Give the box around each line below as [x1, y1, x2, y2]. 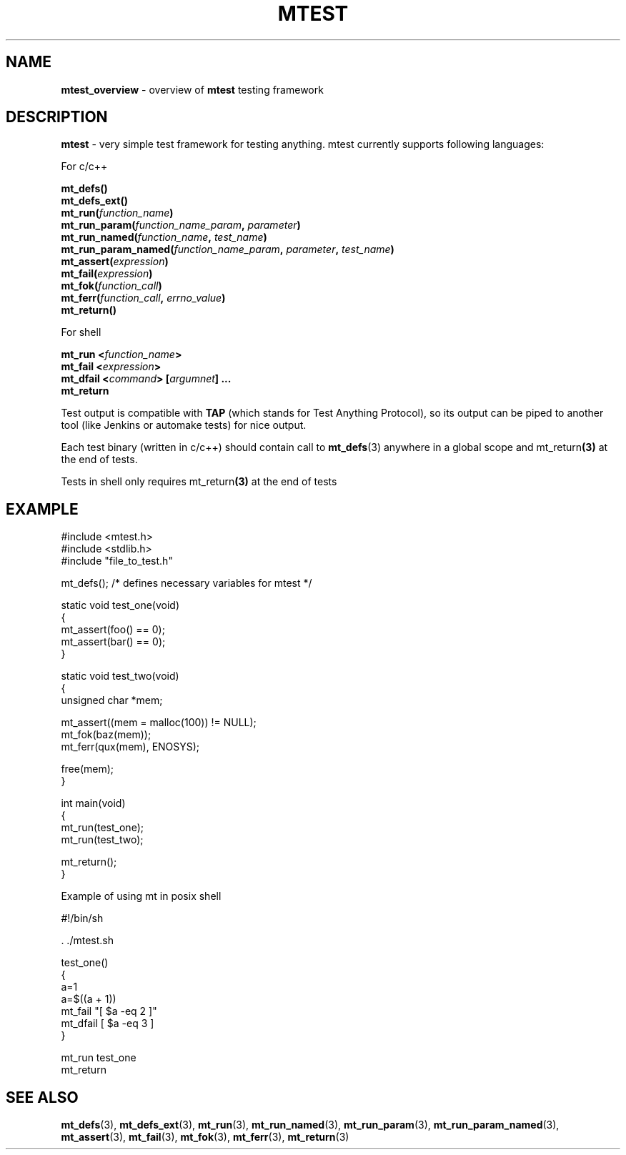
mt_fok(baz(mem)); [61, 728, 151, 741]
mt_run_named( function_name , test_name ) [61, 231, 267, 244]
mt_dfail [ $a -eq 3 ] [61, 1017, 154, 1030]
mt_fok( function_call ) [61, 279, 162, 292]
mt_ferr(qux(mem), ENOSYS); [61, 740, 200, 753]
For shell [61, 326, 101, 339]
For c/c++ [61, 160, 108, 173]
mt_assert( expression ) [61, 255, 169, 268]
